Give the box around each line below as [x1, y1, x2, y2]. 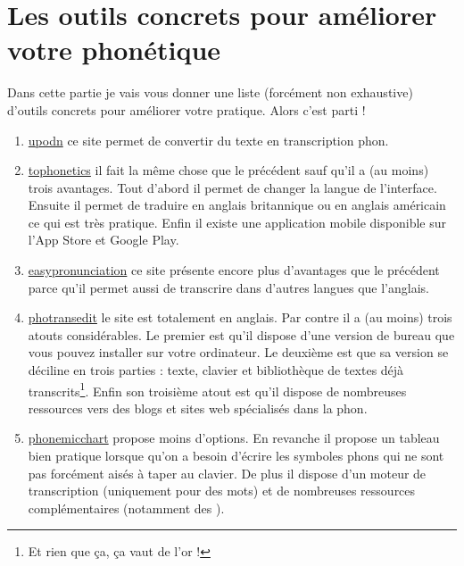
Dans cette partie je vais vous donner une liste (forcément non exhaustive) [7, 83, 413, 102]
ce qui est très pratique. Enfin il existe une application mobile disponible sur [28, 212, 446, 231]
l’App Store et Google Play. [28, 230, 179, 249]
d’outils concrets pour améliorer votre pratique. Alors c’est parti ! [7, 100, 366, 119]
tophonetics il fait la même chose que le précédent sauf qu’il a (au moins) [28, 161, 429, 179]
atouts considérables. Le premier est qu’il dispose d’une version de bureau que [28, 325, 455, 344]
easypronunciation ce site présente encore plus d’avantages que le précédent [28, 261, 440, 279]
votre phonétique [7, 31, 221, 68]
